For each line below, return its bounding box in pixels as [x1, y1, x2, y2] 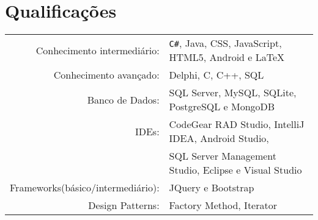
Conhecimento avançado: [53, 68, 160, 82]
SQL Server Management [169, 149, 277, 163]
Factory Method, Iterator [169, 198, 277, 213]
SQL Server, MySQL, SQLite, [169, 85, 297, 100]
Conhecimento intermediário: [35, 43, 160, 57]
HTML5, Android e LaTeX [169, 50, 285, 65]
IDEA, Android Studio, [169, 131, 269, 146]
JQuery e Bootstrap [169, 180, 254, 195]
